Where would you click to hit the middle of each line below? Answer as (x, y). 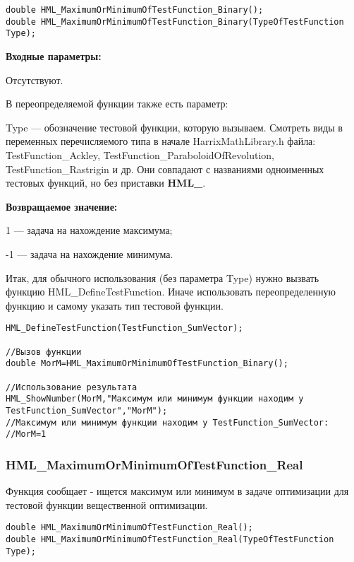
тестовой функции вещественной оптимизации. (107, 504)
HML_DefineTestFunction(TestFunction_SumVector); (124, 328)
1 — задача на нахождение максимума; (89, 230)
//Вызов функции (44, 352)
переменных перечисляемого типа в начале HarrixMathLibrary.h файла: (161, 141)
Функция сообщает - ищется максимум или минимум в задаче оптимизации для (177, 491)
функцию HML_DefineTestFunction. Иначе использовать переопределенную (171, 292)
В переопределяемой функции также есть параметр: (117, 104)
